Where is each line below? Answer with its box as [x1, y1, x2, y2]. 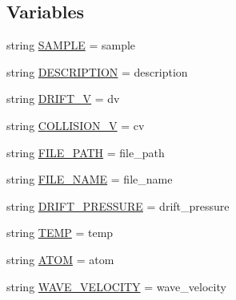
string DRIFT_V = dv [6, 90, 120, 107]
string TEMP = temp [6, 224, 114, 241]
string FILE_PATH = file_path [6, 144, 165, 160]
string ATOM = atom [6, 251, 114, 267]
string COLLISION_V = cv [6, 116, 145, 133]
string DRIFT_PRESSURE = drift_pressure [6, 197, 230, 214]
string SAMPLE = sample [6, 37, 136, 53]
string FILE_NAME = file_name [6, 171, 173, 187]
